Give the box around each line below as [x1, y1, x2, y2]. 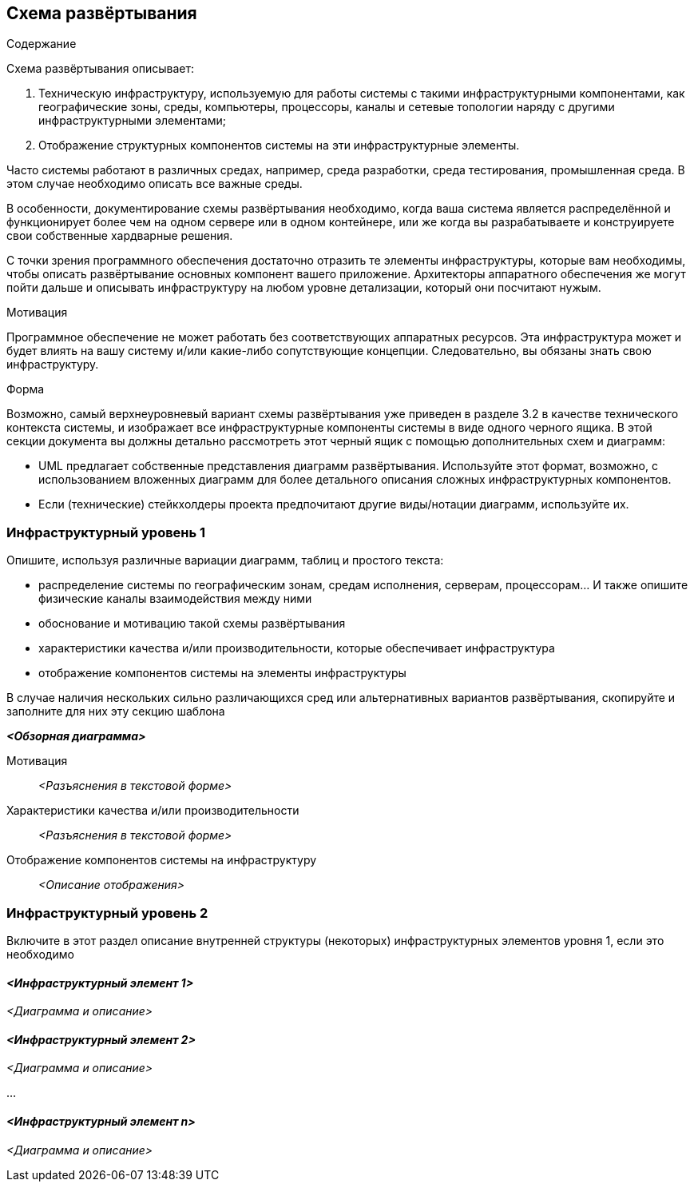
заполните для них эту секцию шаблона [6, 704, 225, 719]
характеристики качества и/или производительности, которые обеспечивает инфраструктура [38, 641, 555, 656]
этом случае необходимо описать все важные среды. [6, 177, 303, 191]
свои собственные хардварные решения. [6, 229, 233, 243]
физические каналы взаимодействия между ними [38, 592, 312, 606]
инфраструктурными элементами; [38, 114, 226, 128]
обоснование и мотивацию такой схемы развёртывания [38, 616, 346, 631]
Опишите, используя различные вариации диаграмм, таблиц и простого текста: [6, 553, 444, 568]
